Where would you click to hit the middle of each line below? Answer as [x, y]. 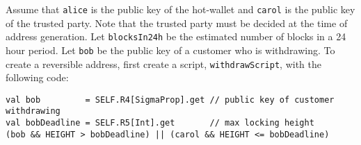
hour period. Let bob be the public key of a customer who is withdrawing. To [170, 50]
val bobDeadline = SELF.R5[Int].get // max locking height [160, 123]
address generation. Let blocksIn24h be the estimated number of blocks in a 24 [176, 36]
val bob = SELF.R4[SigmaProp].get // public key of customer [170, 100]
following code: [37, 77]
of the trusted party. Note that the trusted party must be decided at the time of [177, 23]
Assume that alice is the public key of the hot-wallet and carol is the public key [180, 9]
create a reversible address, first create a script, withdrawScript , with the [163, 63]
